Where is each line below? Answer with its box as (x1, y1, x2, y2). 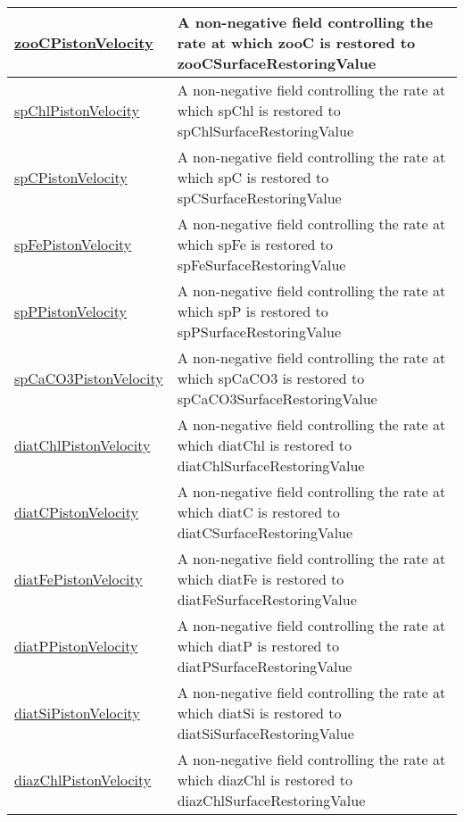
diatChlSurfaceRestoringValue (177, 455, 365, 476)
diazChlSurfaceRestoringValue (177, 790, 366, 810)
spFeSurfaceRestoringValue (177, 254, 346, 275)
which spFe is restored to (177, 234, 333, 254)
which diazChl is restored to (177, 769, 352, 790)
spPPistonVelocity (14, 301, 127, 321)
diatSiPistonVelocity (14, 702, 140, 723)
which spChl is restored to (177, 100, 341, 120)
